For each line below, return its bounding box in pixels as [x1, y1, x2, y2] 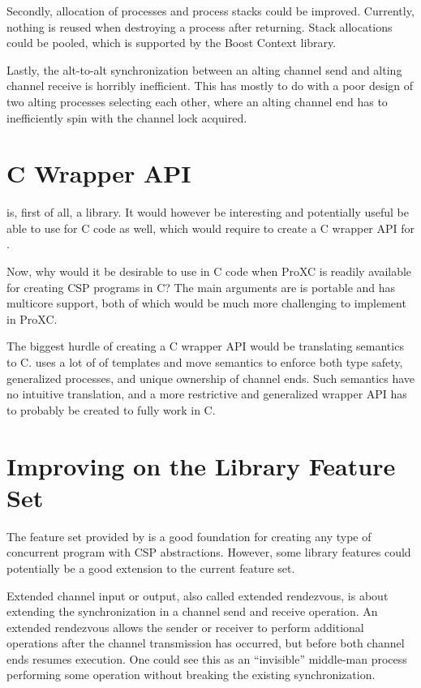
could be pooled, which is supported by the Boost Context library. [6, 34, 337, 51]
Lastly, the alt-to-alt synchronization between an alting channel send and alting [6, 61, 402, 78]
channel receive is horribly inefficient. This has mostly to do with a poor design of [6, 77, 414, 94]
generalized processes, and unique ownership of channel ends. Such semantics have [6, 369, 415, 386]
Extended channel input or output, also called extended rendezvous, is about [6, 587, 389, 604]
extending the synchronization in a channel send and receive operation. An [6, 603, 378, 620]
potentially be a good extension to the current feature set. [6, 559, 295, 576]
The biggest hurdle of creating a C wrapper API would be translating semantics [6, 338, 404, 355]
